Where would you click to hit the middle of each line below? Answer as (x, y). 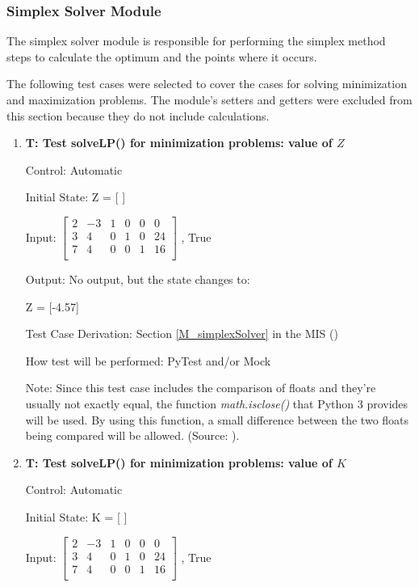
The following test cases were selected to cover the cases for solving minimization (207, 84)
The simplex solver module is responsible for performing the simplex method (196, 41)
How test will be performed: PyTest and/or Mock (148, 360)
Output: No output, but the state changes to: (138, 279)
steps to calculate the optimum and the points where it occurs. (162, 56)
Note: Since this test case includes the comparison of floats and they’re (201, 388)
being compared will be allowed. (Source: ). (132, 435)
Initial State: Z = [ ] (75, 197)
